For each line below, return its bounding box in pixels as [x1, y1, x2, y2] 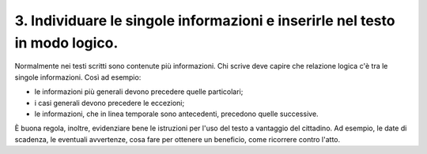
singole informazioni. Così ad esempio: [14, 72, 142, 82]
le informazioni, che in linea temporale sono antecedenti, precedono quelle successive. [34, 109, 319, 118]
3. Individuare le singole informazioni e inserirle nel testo [14, 12, 395, 29]
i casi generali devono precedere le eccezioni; [34, 98, 185, 107]
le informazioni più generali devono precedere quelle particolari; [34, 87, 244, 96]
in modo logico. [14, 34, 119, 51]
